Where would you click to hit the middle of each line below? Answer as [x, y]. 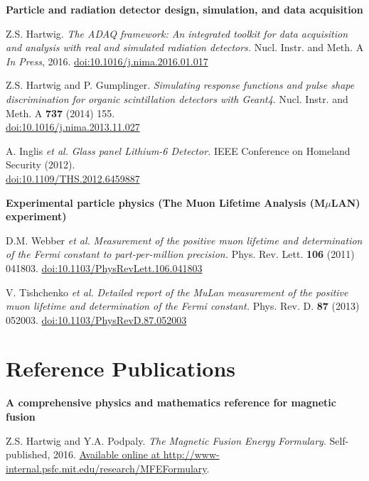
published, [28, 454]
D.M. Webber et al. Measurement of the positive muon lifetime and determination [184, 240]
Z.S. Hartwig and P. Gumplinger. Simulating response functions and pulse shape [180, 85]
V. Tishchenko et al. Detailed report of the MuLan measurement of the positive [177, 292]
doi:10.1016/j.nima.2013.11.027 [73, 127]
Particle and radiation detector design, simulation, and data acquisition [184, 9]
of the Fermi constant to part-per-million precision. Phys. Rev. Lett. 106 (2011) [180, 254]
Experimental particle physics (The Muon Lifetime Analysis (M [166, 202]
